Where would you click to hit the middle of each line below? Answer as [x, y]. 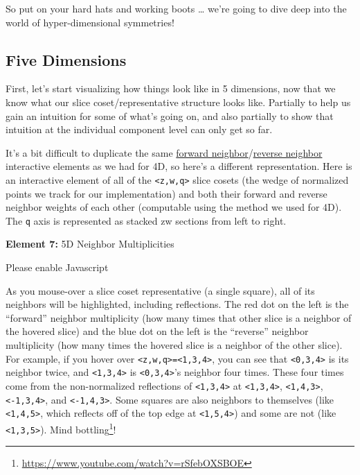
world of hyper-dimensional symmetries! [90, 22]
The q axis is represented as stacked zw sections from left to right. [146, 220]
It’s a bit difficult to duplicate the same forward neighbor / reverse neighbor [164, 152]
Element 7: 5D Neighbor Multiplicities [90, 244]
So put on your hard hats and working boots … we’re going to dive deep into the [176, 8]
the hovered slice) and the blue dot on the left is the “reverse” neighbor [157, 331]
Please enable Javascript [57, 267]
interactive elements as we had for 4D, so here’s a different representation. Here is [179, 166]
